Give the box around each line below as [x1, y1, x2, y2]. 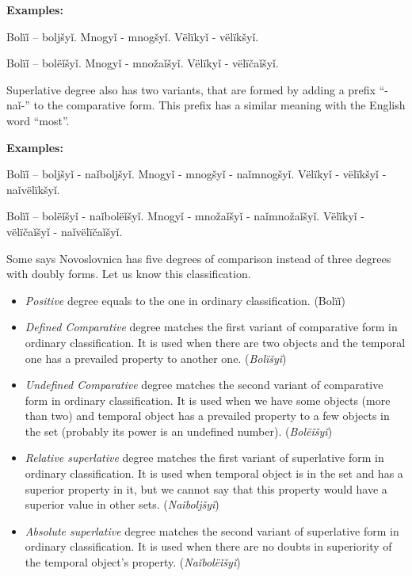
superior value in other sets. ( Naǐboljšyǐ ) [25, 496, 219, 513]
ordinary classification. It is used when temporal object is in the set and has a [25, 465, 403, 482]
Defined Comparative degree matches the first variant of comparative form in [25, 319, 398, 335]
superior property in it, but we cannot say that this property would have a [25, 480, 387, 497]
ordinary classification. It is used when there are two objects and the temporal [25, 334, 406, 350]
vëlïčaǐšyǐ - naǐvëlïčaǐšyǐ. [6, 223, 123, 239]
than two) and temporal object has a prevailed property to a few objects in [25, 407, 390, 424]
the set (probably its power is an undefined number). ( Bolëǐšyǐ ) [25, 422, 333, 439]
